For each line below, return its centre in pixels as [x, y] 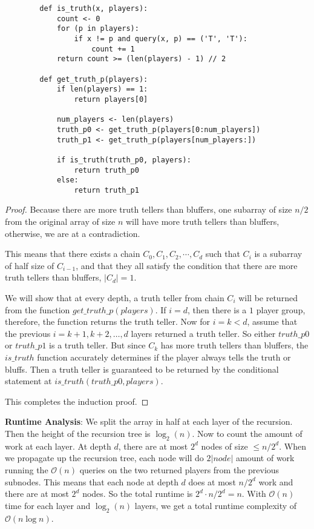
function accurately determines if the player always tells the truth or [164, 357]
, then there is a [217, 309]
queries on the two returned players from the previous [179, 469]
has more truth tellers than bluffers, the [234, 345]
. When [293, 446]
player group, [281, 309]
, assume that [272, 321]
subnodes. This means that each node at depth [92, 481]
